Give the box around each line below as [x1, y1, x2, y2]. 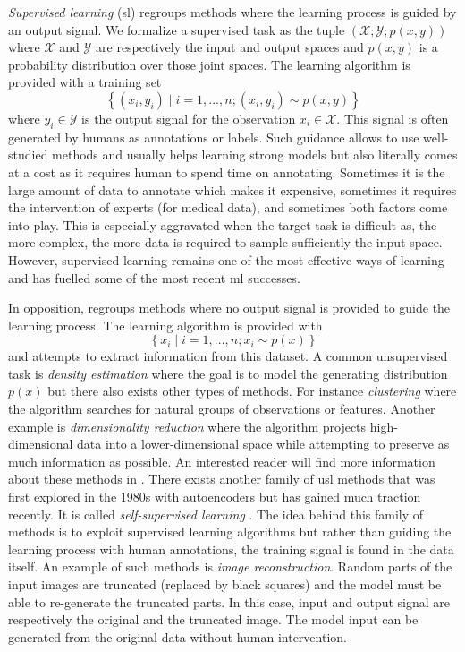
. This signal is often [336, 108, 449, 127]
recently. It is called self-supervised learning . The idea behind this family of [8, 504, 424, 523]
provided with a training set [8, 73, 162, 91]
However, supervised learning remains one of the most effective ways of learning [8, 250, 444, 269]
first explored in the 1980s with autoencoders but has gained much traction [8, 487, 421, 506]
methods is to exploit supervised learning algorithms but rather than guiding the [8, 522, 452, 541]
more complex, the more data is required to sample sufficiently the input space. [8, 233, 443, 252]
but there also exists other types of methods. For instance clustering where [47, 382, 457, 400]
